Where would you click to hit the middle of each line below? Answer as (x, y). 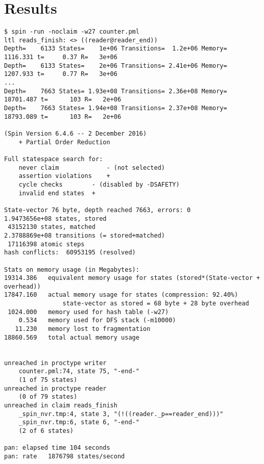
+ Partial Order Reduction (64, 142)
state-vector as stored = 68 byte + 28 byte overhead (156, 304)
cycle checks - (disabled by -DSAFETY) (99, 184)
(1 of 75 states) (48, 380)
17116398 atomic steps (46, 244)
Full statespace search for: (54, 159)
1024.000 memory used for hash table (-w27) (88, 312)
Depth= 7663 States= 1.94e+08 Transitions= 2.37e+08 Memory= (116, 108)
